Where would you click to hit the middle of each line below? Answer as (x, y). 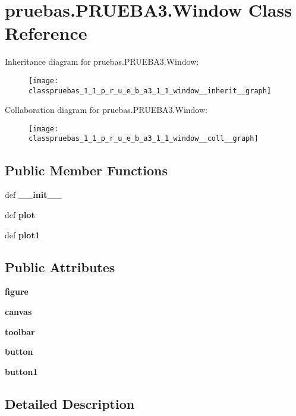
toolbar (20, 331)
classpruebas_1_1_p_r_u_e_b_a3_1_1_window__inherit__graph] (150, 91)
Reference (46, 33)
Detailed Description (70, 403)
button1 (21, 371)
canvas (18, 311)
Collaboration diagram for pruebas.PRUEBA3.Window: (106, 110)
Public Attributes (60, 267)
